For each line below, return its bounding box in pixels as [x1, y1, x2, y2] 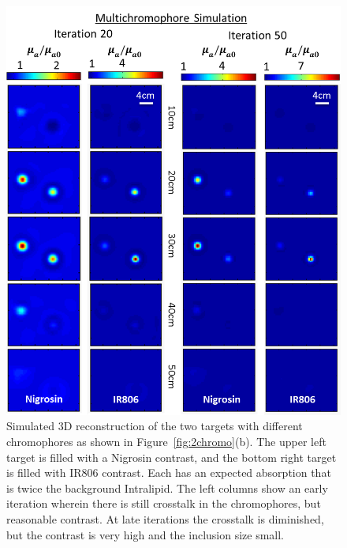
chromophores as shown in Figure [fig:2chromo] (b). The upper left [6, 433, 326, 450]
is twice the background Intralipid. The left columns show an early [6, 479, 328, 496]
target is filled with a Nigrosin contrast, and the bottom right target [6, 448, 337, 465]
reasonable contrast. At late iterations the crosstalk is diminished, [6, 511, 324, 527]
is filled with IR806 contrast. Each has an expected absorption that [6, 464, 331, 481]
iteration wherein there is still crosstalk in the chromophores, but [6, 495, 321, 512]
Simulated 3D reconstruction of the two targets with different [6, 418, 303, 434]
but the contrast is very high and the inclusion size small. [6, 526, 285, 542]
